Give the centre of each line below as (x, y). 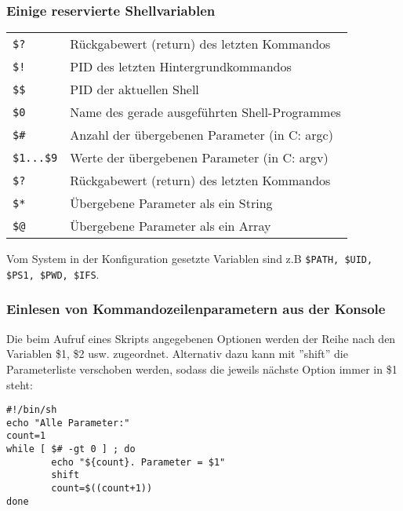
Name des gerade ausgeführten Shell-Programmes (205, 112)
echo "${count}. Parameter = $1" (138, 462)
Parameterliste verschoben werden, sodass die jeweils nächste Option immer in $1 (202, 369)
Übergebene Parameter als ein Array (171, 226)
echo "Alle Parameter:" (68, 423)
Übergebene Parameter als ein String (171, 203)
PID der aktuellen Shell (134, 89)
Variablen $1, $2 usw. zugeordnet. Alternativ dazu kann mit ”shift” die (177, 354)
